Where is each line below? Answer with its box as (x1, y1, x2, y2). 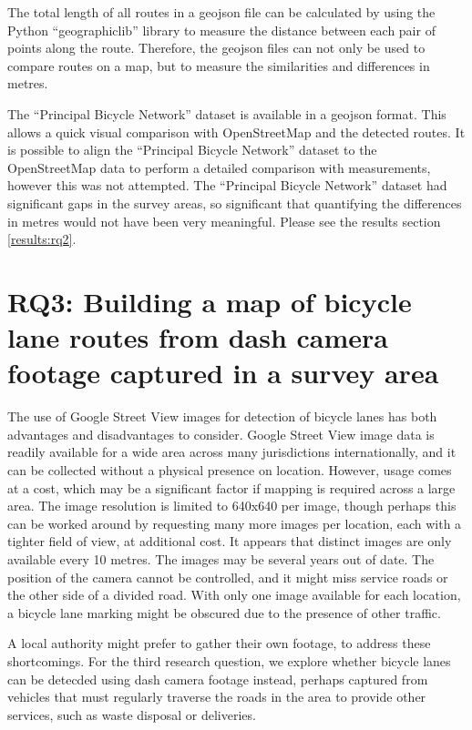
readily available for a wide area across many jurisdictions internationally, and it (7, 442, 457, 461)
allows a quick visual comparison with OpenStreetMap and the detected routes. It (7, 122, 466, 141)
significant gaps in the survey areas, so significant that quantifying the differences (7, 193, 462, 212)
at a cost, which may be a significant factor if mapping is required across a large (7, 478, 456, 497)
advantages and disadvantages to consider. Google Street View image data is (7, 424, 435, 443)
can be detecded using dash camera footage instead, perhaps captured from (7, 669, 428, 688)
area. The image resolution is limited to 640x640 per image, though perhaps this (7, 496, 457, 515)
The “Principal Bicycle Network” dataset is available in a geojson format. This (7, 104, 446, 123)
